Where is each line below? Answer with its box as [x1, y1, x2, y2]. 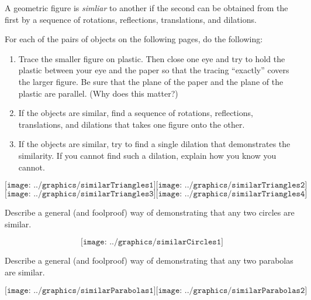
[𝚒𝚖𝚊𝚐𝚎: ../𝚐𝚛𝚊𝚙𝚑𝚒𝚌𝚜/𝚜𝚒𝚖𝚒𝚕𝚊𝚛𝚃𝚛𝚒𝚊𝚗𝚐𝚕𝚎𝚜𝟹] [5, 190, 156, 199]
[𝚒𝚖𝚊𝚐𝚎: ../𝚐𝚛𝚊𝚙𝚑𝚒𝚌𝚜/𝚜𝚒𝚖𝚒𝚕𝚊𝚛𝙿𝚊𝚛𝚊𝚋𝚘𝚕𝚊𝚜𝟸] [155, 286, 307, 295]
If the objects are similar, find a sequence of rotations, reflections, [18, 107, 253, 119]
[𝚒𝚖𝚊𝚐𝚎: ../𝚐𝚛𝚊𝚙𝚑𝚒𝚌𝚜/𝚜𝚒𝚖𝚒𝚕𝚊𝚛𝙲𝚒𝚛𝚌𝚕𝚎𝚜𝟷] [81, 238, 223, 247]
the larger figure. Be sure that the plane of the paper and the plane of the [18, 75, 284, 87]
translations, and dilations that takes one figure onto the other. [18, 118, 245, 130]
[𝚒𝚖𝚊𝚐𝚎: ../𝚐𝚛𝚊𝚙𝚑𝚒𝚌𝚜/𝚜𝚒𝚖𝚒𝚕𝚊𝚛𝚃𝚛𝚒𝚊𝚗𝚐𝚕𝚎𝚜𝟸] [155, 181, 307, 190]
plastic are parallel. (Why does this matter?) [18, 87, 178, 99]
